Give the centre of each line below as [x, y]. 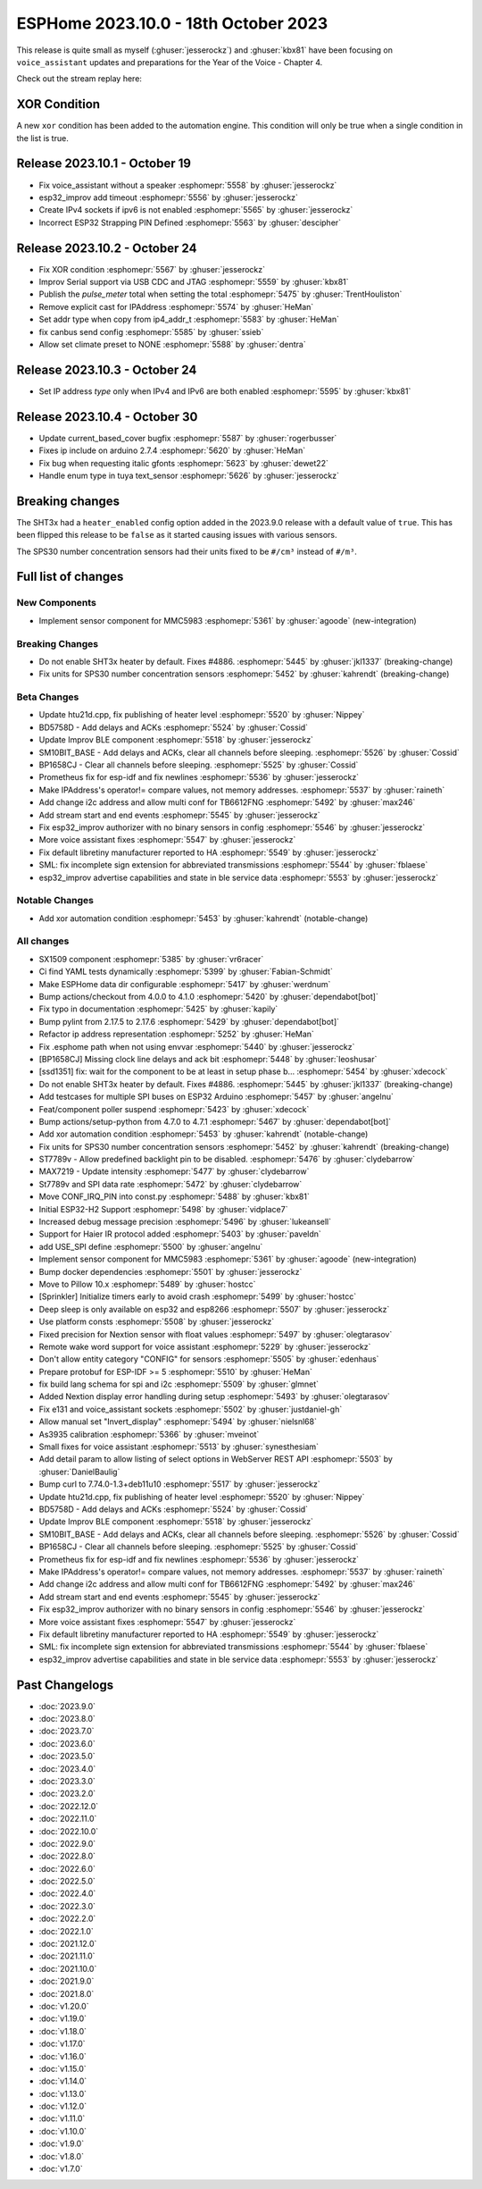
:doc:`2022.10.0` [69, 1831]
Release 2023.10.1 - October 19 [104, 164]
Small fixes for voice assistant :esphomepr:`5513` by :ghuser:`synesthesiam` [179, 1447]
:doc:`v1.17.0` [62, 2044]
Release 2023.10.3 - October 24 [107, 369]
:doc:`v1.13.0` [62, 2093]
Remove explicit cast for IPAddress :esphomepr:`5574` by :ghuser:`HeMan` [176, 306]
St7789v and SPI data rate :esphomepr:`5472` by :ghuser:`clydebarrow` [170, 1184]
